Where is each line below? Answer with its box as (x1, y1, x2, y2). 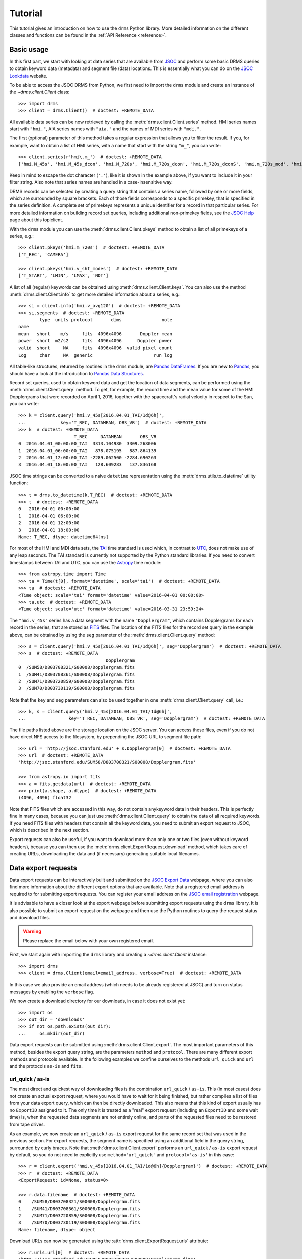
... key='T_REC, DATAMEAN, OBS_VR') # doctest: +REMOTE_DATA (18, 419, 207, 426)
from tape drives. (9, 1121, 45, 1128)
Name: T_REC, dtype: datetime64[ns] (18, 534, 109, 540)
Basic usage (9, 45, 49, 54)
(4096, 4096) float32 (18, 795, 71, 801)
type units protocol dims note (39, 317, 172, 322)
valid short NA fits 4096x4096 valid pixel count (18, 345, 172, 351)
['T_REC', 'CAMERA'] (18, 252, 69, 257)
